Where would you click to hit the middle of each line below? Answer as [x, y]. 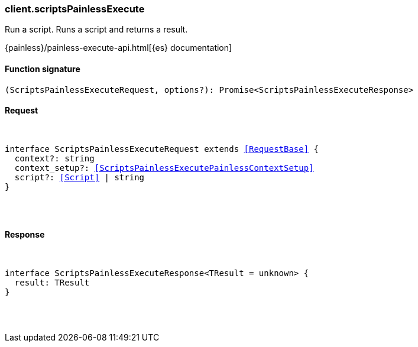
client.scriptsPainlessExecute [75, 9]
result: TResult [52, 283]
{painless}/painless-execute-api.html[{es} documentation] [119, 48]
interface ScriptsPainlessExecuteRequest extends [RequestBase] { [162, 149]
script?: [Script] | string [80, 177]
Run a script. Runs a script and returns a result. [96, 30]
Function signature [43, 69]
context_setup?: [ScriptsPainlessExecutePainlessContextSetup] [164, 168]
